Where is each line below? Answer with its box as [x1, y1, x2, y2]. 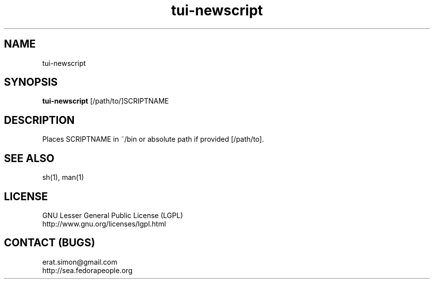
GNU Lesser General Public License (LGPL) [42, 211, 183, 220]
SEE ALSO [4, 152, 54, 165]
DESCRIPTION [4, 113, 75, 126]
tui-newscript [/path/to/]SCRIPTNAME [42, 97, 169, 106]
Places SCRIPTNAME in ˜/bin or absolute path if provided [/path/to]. [42, 135, 264, 144]
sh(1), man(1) [42, 173, 84, 182]
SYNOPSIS [4, 76, 58, 89]
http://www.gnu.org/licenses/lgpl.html [42, 219, 166, 228]
